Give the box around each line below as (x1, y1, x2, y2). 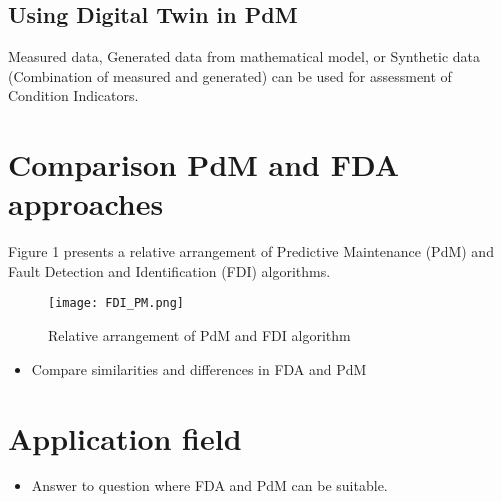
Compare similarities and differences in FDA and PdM (31, 358, 367, 379)
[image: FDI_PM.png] (48, 296, 185, 311)
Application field (8, 417, 242, 458)
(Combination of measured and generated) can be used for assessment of (8, 65, 452, 86)
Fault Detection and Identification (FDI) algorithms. (8, 260, 331, 281)
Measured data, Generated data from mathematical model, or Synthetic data (8, 46, 481, 67)
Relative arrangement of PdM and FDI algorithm (48, 325, 351, 346)
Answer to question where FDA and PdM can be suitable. (31, 475, 388, 496)
